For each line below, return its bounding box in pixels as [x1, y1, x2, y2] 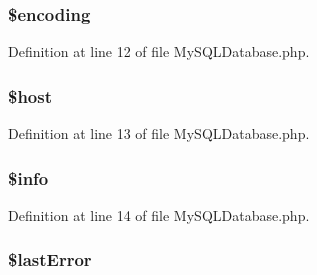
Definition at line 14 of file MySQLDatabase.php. [8, 204, 310, 225]
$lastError [8, 247, 92, 272]
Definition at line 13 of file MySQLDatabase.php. [8, 123, 310, 144]
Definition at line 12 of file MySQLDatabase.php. [8, 41, 310, 62]
